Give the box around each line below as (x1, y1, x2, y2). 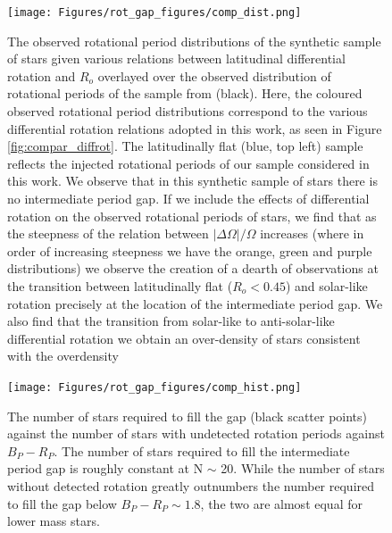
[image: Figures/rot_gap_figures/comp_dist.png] (7, 6, 302, 19)
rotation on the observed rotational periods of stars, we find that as (7, 206, 377, 225)
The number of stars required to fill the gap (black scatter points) (7, 406, 368, 425)
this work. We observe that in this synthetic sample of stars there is (7, 171, 378, 190)
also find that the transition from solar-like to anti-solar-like (7, 312, 335, 330)
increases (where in (260, 224, 364, 243)
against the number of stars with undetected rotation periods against (7, 424, 385, 443)
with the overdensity (7, 346, 119, 365)
